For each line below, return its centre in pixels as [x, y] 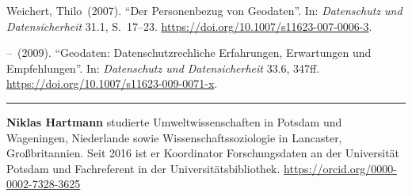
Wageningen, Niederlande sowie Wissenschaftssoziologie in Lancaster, [174, 137]
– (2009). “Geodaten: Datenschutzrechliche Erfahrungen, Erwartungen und [189, 53]
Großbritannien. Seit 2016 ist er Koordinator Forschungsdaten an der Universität [203, 153]
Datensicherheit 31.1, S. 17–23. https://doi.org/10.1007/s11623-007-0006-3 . [189, 26]
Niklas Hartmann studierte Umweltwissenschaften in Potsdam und [174, 121]
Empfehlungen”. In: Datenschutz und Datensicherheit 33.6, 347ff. [163, 68]
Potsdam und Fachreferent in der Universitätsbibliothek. [143, 168]
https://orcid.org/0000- [340, 168]
